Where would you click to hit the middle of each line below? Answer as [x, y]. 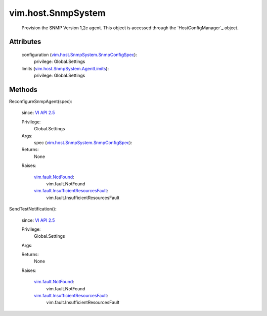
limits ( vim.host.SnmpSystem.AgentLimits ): [65, 68]
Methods [23, 89]
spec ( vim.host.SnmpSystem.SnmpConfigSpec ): [83, 142]
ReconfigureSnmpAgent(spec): [41, 102]
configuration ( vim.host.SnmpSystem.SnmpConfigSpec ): [79, 54]
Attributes [25, 42]
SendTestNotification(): [33, 209]
